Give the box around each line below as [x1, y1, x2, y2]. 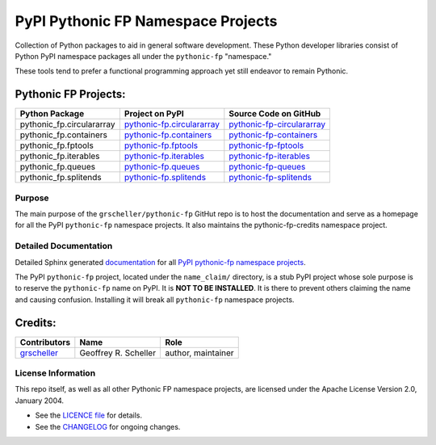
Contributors [19, 336, 71, 347]
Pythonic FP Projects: [15, 87, 126, 101]
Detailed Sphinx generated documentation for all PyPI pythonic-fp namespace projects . [15, 257, 306, 267]
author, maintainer [165, 347, 234, 359]
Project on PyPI [124, 108, 185, 120]
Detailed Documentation [15, 241, 113, 252]
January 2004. [15, 396, 65, 405]
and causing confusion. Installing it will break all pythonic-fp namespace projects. [15, 295, 295, 304]
